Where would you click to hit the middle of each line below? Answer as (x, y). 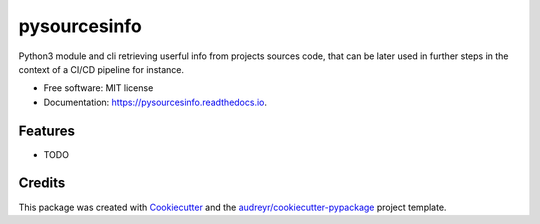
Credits (42, 183)
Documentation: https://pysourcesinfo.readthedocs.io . (155, 102)
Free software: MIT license (98, 88)
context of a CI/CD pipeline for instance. (101, 69)
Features (46, 130)
